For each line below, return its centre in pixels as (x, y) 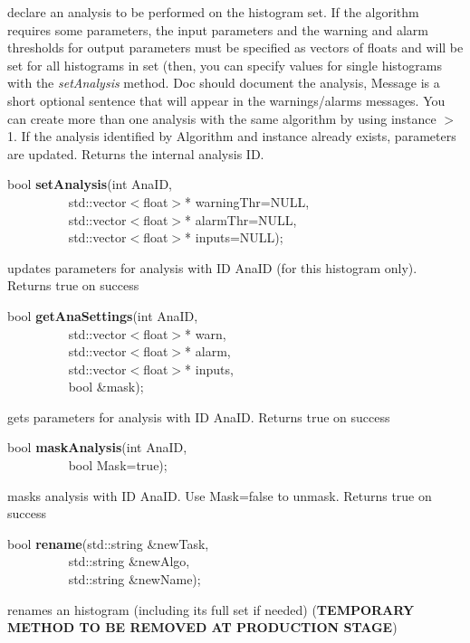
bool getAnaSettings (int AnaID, (103, 315)
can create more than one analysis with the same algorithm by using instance (222, 118)
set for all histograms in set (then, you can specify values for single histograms (225, 65)
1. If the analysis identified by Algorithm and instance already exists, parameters (232, 136)
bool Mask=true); (118, 465)
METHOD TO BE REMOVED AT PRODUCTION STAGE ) (202, 627)
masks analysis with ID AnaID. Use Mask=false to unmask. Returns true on (220, 495)
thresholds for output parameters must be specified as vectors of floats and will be (235, 47)
